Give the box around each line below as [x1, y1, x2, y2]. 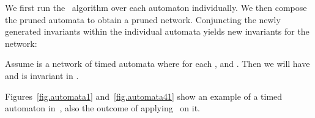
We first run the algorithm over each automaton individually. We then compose [5, 1, 307, 13]
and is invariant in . [5, 69, 79, 82]
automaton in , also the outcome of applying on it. [5, 102, 200, 114]
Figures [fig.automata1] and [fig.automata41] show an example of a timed [5, 89, 283, 102]
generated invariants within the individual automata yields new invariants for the [5, 25, 309, 38]
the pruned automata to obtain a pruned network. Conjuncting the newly [5, 13, 281, 26]
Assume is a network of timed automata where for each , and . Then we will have [5, 57, 310, 70]
